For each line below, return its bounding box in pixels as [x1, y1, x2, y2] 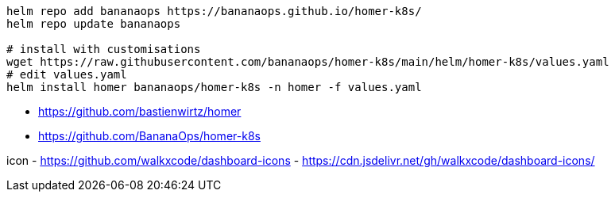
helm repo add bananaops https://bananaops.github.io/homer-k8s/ [6, 5, 422, 17]
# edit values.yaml [6, 68, 127, 81]
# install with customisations [6, 43, 201, 55]
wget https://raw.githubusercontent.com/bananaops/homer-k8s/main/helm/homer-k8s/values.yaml [6, 55, 609, 68]
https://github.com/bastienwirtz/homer [38, 105, 242, 118]
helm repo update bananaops [6, 17, 181, 30]
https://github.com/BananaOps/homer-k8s [38, 129, 261, 143]
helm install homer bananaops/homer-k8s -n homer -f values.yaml [6, 81, 422, 93]
